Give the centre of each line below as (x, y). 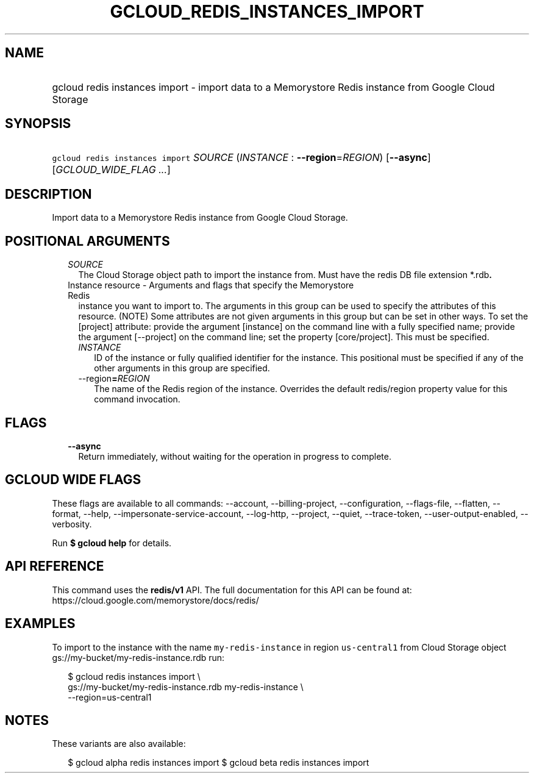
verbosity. (72, 524)
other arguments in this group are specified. (182, 368)
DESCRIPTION (48, 194)
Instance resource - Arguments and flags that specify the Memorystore (211, 285)
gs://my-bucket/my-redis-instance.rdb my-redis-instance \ (186, 687)
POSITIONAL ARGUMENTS (87, 241)
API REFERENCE (55, 566)
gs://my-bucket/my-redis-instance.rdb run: (138, 657)
